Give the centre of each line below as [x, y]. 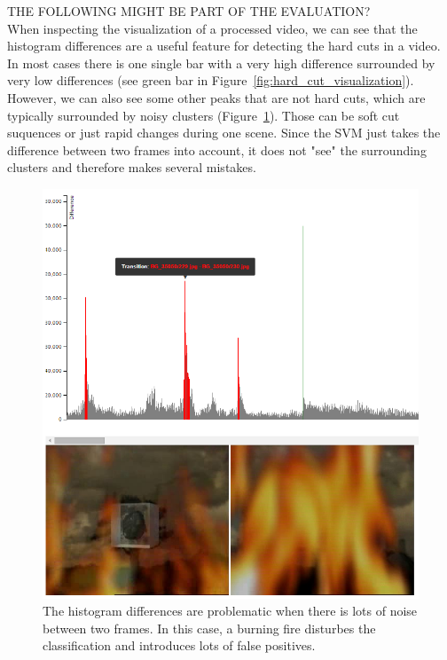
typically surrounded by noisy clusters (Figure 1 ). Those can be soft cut [204, 115]
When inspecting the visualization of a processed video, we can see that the [212, 28]
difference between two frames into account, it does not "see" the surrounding [217, 149]
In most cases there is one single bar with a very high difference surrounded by [221, 63]
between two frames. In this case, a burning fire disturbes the [209, 628]
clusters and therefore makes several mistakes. [132, 167]
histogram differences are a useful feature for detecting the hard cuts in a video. [224, 46]
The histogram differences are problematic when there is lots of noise [230, 611]
